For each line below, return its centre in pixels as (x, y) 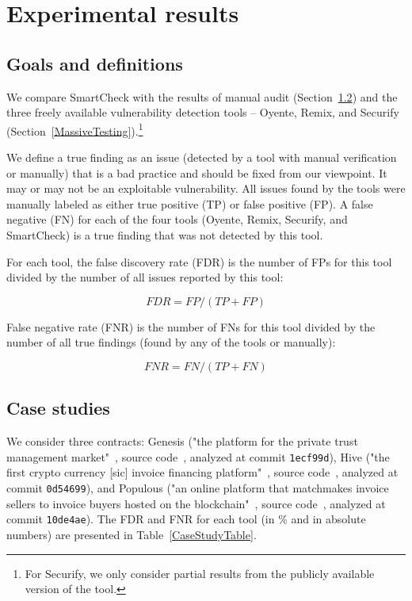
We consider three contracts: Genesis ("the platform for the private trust (182, 441)
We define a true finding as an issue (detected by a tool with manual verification (202, 157)
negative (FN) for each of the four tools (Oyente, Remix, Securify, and (177, 219)
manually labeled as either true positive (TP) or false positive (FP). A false (190, 203)
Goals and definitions (95, 63)
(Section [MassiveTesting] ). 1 (75, 129)
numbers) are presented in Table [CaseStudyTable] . (132, 534)
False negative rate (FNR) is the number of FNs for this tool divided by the (191, 326)
